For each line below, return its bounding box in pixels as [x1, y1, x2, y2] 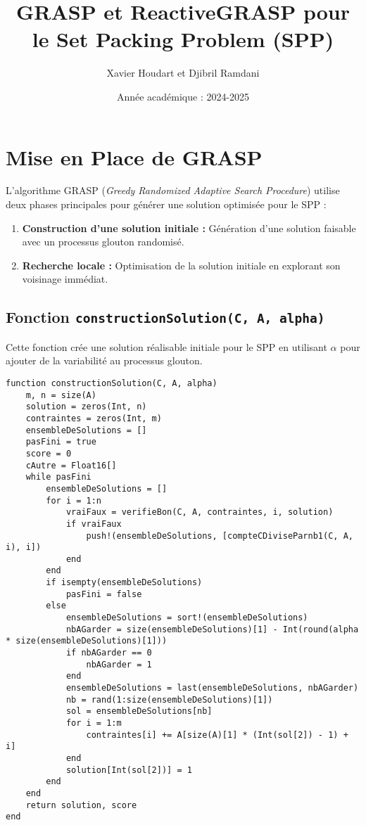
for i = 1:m [65, 718, 122, 728]
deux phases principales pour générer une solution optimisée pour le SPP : [6, 197, 327, 212]
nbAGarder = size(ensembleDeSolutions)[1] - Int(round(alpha [65, 624, 359, 634]
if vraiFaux [65, 518, 122, 529]
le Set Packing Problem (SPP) [32, 25, 334, 53]
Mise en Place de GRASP [6, 142, 263, 171]
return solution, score [25, 800, 137, 810]
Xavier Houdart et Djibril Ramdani [106, 65, 260, 80]
